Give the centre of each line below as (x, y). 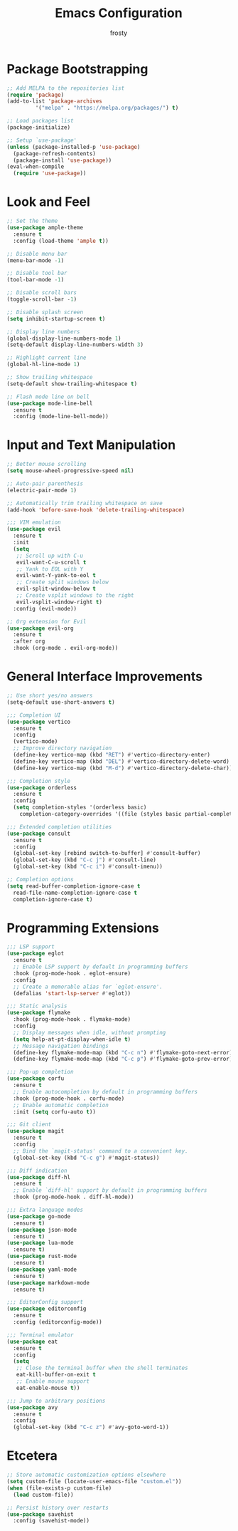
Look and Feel (48, 202)
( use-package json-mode (42, 1230)
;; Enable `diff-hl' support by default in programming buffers (110, 1190)
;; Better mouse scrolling (47, 465)
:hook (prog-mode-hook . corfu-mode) (69, 1099)
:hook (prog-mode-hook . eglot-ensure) (72, 973)
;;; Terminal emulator (40, 1335)
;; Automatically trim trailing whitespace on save (85, 503)
